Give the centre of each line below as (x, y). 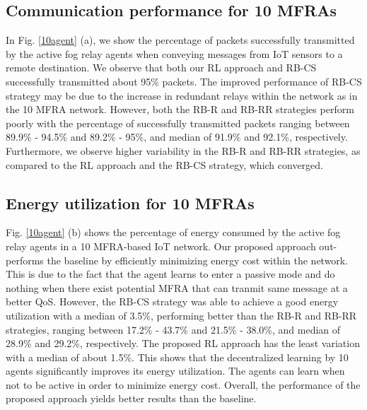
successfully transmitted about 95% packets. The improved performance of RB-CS (184, 81)
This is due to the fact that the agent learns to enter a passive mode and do (170, 274)
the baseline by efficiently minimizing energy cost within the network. (198, 260)
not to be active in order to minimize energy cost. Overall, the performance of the (183, 384)
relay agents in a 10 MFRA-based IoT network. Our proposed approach (161, 246)
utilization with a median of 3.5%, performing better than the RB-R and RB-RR (181, 315)
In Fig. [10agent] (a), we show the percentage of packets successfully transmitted (180, 40)
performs (25, 260)
